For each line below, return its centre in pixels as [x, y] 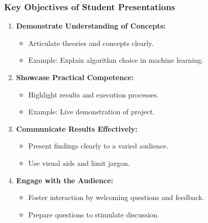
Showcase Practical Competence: [75, 77]
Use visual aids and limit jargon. [79, 163]
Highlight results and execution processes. [94, 94]
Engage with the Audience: [65, 180]
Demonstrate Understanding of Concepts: [91, 26]
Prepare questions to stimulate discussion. [94, 214]
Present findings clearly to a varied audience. [98, 146]
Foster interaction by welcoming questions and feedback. [116, 197]
